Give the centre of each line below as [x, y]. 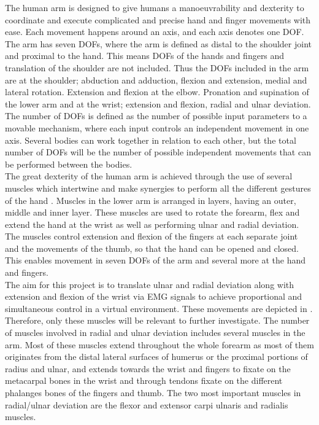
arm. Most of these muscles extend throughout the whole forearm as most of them [159, 344]
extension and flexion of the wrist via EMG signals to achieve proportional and [154, 296]
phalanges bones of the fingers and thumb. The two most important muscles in [153, 392]
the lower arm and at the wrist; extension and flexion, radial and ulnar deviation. [158, 103]
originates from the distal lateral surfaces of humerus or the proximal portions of [156, 357]
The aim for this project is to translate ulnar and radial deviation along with [150, 284]
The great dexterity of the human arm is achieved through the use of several [149, 176]
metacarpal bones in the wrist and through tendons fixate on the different [144, 380]
